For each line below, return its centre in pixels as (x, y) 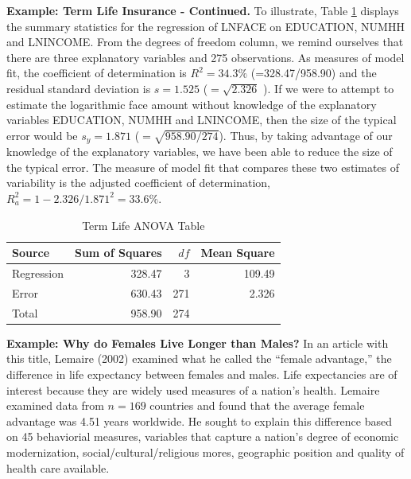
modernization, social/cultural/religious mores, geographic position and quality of (205, 452)
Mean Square (238, 253)
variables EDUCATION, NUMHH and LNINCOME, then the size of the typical (202, 120)
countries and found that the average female (257, 405)
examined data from (55, 405)
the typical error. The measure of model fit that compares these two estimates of (203, 167)
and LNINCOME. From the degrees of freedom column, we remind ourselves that (205, 42)
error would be (42, 135)
